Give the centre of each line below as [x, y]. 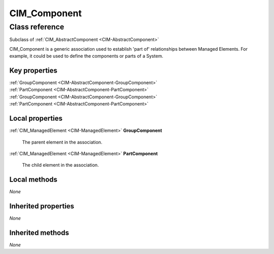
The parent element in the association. [62, 142]
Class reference [37, 27]
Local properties [36, 118]
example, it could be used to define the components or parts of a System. [86, 56]
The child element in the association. [60, 165]
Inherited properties [42, 206]
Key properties [33, 70]
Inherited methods [39, 232]
